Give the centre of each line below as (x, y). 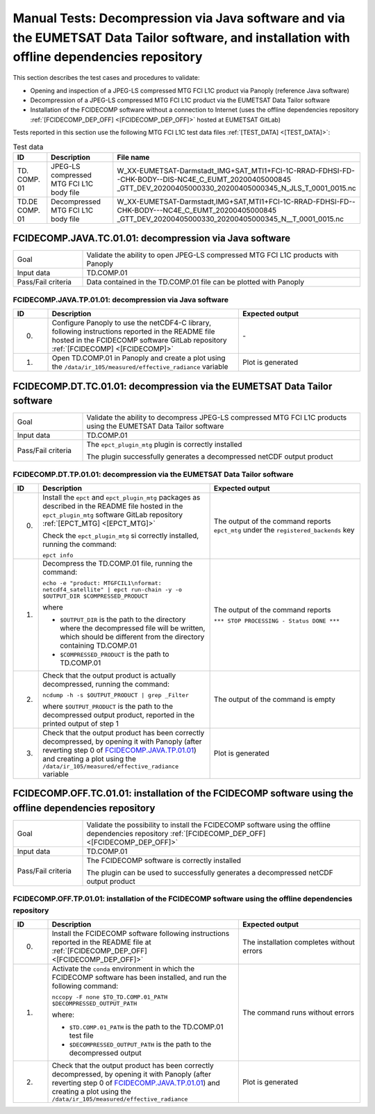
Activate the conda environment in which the (123, 969)
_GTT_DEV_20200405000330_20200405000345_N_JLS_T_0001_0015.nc (237, 188)
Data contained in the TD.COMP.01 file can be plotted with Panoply (195, 282)
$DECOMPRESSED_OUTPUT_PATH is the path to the (140, 1045)
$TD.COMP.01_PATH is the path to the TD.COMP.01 (146, 1027)
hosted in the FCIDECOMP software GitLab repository (139, 341)
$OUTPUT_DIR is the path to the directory (123, 619)
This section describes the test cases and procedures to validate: (106, 78)
